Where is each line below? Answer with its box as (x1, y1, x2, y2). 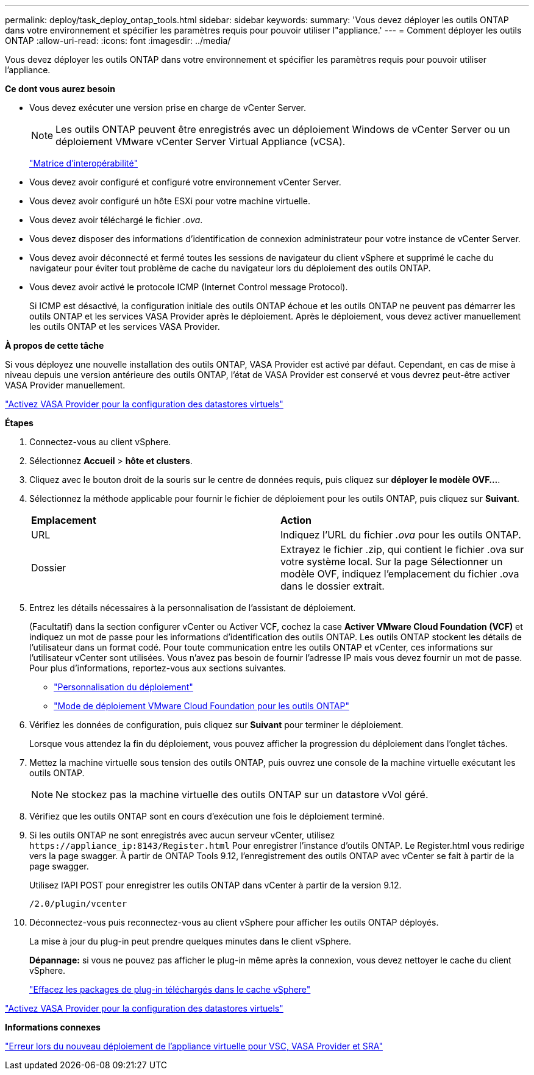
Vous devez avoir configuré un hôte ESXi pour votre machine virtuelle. (29, 196, 311, 206)
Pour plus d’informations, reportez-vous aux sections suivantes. (29, 663, 287, 673)
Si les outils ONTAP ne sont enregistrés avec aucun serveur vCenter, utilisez (29, 830, 335, 840)
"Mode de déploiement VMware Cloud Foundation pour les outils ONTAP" (54, 701, 349, 711)
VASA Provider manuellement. (5, 380, 126, 390)
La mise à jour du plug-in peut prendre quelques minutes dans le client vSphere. (29, 936, 352, 946)
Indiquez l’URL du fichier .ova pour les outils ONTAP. (280, 529, 521, 541)
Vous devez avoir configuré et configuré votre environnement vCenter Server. (29, 177, 341, 187)
